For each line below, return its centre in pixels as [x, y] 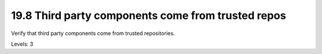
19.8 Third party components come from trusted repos [148, 15]
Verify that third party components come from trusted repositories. [93, 33]
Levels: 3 [22, 44]
